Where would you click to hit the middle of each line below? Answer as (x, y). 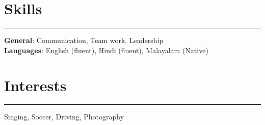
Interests (35, 85)
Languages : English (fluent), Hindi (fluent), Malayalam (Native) (106, 50)
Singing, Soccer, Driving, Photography (64, 117)
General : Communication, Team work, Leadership (84, 40)
